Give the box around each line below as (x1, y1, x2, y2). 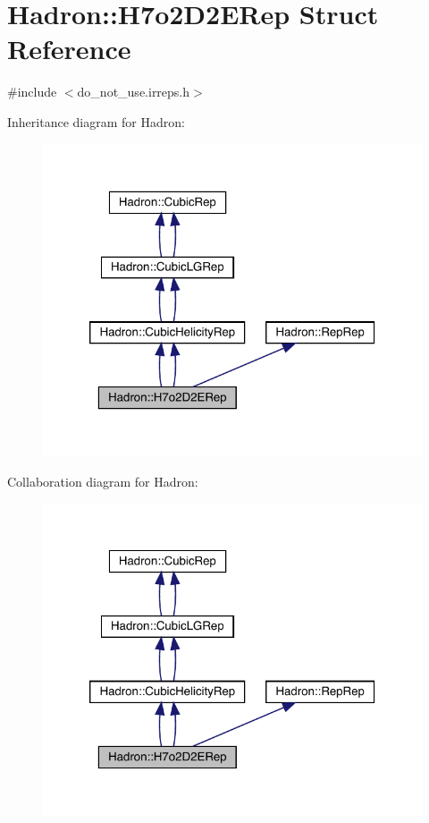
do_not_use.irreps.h (77, 82, 190, 101)
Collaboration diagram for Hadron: (7, 471, 198, 490)
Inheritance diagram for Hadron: (7, 112, 185, 131)
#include (7, 82, 57, 101)
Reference (7, 30, 131, 67)
